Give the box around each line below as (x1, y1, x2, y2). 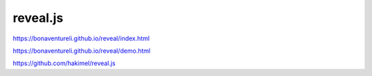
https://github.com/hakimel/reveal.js (12, 59, 116, 68)
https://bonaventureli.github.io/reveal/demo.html (12, 47, 151, 55)
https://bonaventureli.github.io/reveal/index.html (12, 34, 150, 42)
